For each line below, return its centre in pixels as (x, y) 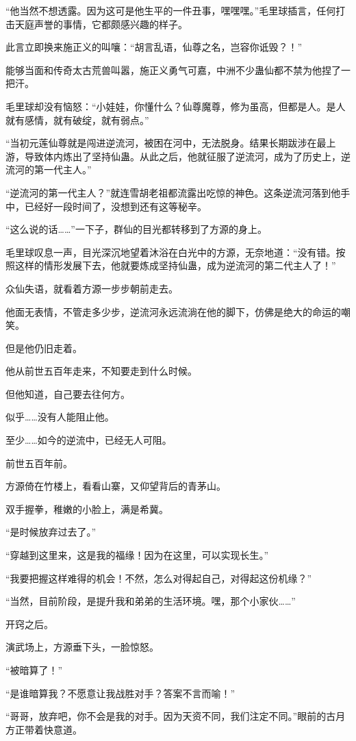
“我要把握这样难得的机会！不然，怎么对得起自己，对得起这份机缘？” (159, 578)
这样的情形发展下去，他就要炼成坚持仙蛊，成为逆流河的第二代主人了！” (175, 265)
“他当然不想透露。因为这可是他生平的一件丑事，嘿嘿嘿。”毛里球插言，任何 (171, 10)
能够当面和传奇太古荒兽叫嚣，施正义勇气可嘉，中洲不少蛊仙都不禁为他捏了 (173, 70)
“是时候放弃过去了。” (51, 532)
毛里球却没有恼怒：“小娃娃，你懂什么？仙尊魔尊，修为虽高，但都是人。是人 (176, 106)
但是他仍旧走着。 (44, 348)
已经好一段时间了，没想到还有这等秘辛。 (115, 206)
